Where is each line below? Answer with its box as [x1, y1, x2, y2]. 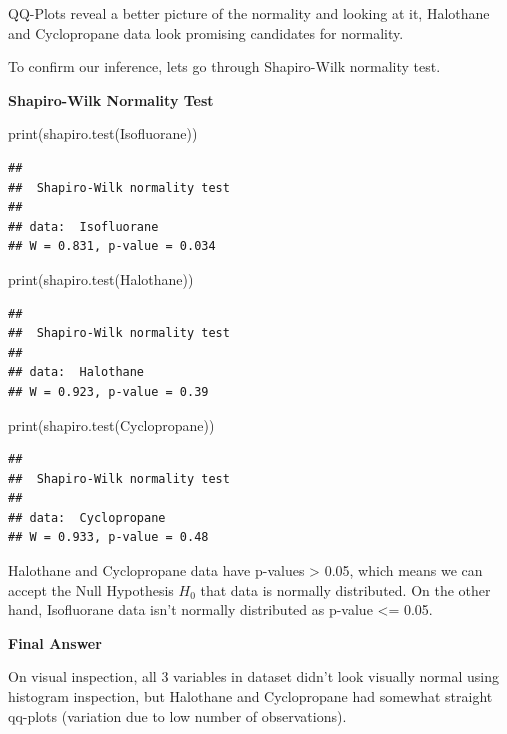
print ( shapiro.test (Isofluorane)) [8, 123, 198, 144]
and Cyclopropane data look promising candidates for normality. [8, 22, 404, 43]
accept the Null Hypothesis [8, 579, 174, 600]
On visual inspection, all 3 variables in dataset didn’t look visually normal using [8, 666, 499, 687]
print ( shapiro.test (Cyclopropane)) [8, 414, 215, 435]
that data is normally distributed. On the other [200, 579, 491, 600]
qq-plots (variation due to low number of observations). [8, 705, 347, 726]
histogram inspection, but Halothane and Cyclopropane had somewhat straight [8, 686, 493, 707]
